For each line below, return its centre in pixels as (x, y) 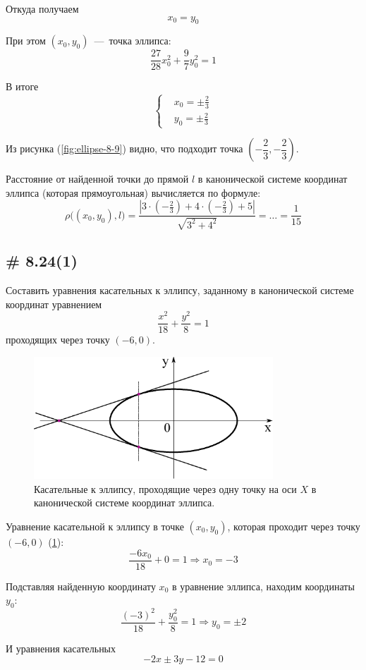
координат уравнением (54, 304)
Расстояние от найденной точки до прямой (97, 179)
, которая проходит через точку (294, 526)
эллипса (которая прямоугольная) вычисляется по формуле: (133, 192)
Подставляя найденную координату (81, 586)
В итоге (22, 86)
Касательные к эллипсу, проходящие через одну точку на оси (165, 488)
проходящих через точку (58, 340)
